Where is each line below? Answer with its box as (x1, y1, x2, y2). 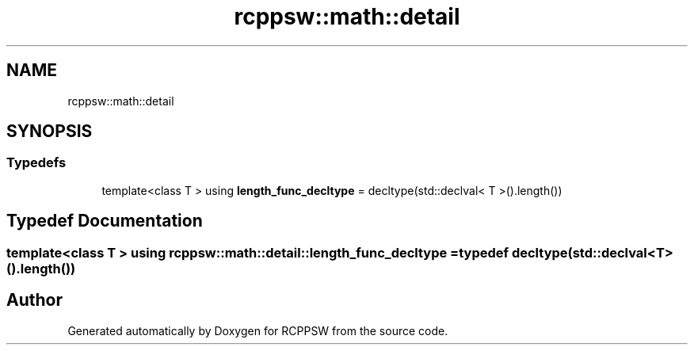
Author (6, 290, 63, 311)
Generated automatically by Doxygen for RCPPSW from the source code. (67, 323, 448, 338)
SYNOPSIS (6, 121, 93, 142)
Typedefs (6, 155, 67, 171)
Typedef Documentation (6, 211, 203, 231)
